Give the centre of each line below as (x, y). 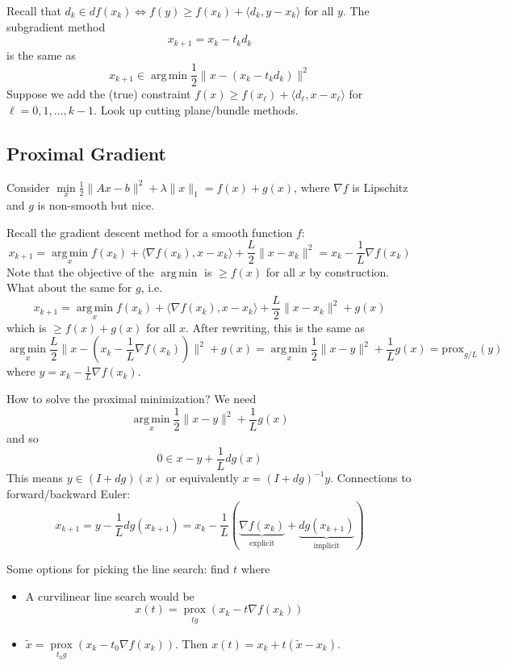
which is (27, 327)
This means (35, 478)
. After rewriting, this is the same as (276, 327)
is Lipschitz (380, 187)
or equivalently (202, 478)
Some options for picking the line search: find (118, 569)
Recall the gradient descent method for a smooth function (150, 232)
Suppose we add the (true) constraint (99, 94)
